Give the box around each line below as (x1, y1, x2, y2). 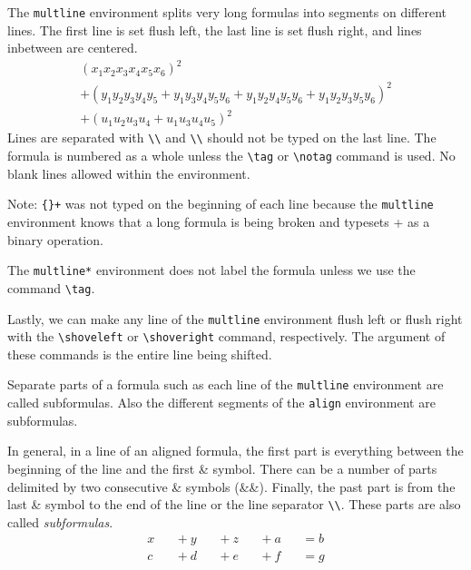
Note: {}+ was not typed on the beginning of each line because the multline (7, 194, 434, 213)
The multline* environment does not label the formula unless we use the (7, 260, 416, 280)
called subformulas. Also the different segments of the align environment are (7, 393, 436, 412)
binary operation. (7, 230, 103, 249)
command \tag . (7, 278, 95, 297)
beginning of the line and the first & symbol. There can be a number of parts (7, 458, 437, 477)
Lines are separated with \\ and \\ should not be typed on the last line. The (7, 128, 437, 147)
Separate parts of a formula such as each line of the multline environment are (7, 375, 444, 394)
